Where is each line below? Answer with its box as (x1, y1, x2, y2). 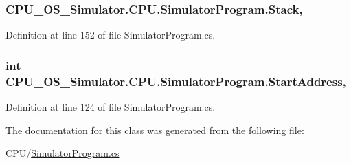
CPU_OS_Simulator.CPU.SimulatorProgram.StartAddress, (5, 72, 346, 89)
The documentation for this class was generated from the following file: (5, 122, 304, 137)
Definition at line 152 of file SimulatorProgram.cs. (5, 27, 216, 42)
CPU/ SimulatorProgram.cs (5, 146, 120, 160)
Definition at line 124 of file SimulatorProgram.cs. (5, 99, 216, 113)
